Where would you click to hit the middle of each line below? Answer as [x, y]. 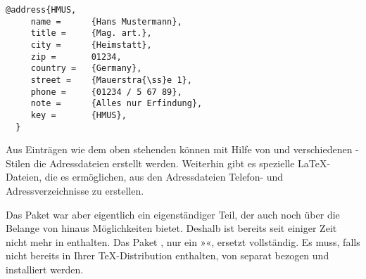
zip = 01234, [76, 57]
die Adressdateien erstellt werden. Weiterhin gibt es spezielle [164, 163]
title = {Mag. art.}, [91, 33]
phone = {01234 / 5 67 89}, [106, 92]
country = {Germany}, [86, 69]
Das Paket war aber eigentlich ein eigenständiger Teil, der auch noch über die [173, 214]
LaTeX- [314, 163]
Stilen [18, 163]
